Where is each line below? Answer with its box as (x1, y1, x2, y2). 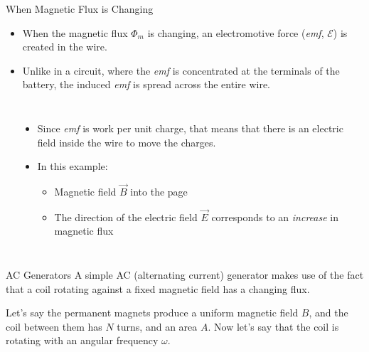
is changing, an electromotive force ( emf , (147, 25, 324, 40)
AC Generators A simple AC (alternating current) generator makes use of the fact (6, 267, 364, 282)
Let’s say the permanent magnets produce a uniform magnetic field (6, 305, 299, 320)
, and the (309, 305, 348, 320)
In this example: (37, 159, 108, 174)
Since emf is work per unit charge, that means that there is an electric (37, 120, 343, 135)
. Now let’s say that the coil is (208, 319, 339, 334)
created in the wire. (22, 39, 107, 54)
